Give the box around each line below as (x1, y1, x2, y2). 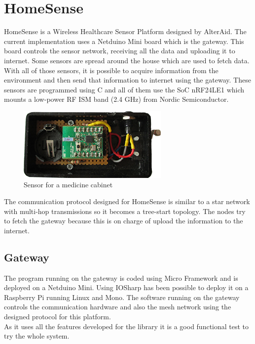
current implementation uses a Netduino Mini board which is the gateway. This (4, 36, 244, 46)
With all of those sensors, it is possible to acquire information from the (4, 65, 219, 75)
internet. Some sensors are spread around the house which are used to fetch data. (4, 55, 250, 65)
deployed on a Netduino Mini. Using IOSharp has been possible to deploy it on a (4, 282, 249, 293)
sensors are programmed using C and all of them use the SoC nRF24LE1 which (4, 84, 245, 94)
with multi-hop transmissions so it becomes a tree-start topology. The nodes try (4, 206, 246, 216)
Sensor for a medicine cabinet (24, 179, 113, 190)
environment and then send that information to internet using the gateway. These (4, 75, 251, 85)
